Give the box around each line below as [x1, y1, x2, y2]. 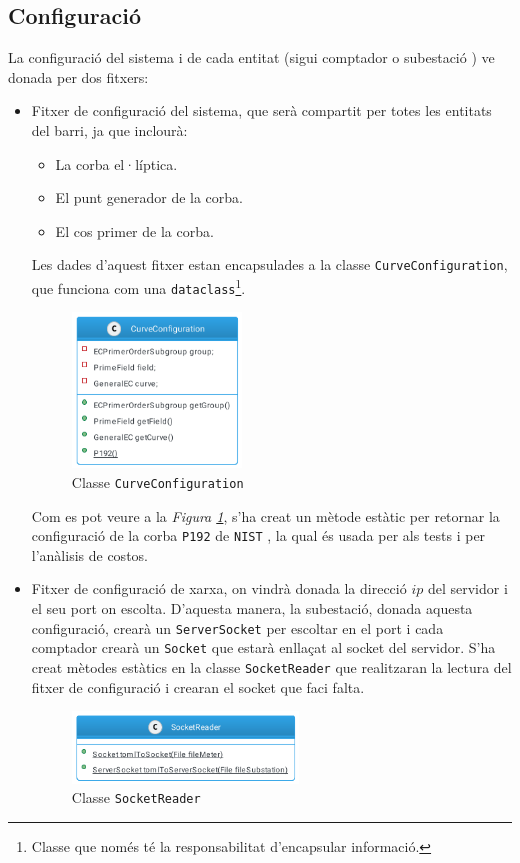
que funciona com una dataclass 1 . [31, 275, 246, 298]
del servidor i [427, 578, 508, 599]
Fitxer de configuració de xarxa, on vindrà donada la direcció [31, 578, 407, 599]
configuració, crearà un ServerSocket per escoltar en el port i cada [31, 617, 444, 638]
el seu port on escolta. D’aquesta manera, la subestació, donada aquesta [31, 597, 473, 618]
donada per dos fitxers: [8, 66, 149, 87]
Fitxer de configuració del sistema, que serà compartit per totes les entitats [31, 100, 492, 121]
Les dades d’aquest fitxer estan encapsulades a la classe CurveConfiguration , [31, 254, 508, 275]
